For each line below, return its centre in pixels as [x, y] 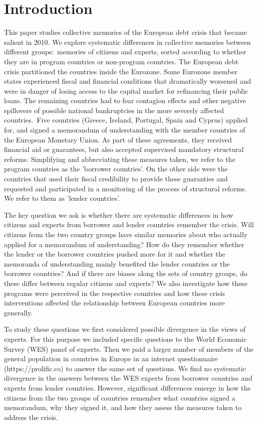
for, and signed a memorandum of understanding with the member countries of [125, 130]
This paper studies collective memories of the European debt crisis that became [126, 32]
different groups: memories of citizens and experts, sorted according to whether [125, 52]
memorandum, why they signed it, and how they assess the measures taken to [123, 407]
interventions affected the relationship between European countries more [115, 303]
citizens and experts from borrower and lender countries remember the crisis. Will [129, 224]
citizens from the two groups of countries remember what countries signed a [120, 397]
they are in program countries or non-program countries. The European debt [121, 61]
